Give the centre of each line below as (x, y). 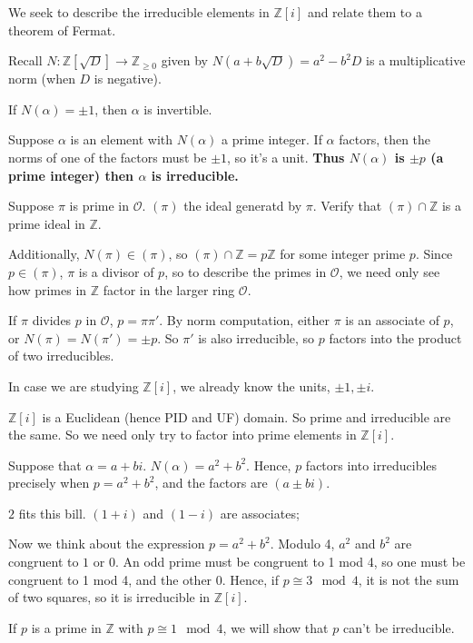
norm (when (42, 79)
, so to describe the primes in (246, 271)
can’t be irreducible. (399, 627)
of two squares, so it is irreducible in (109, 597)
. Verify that (347, 206)
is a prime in (66, 627)
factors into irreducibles (371, 465)
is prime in (99, 206)
